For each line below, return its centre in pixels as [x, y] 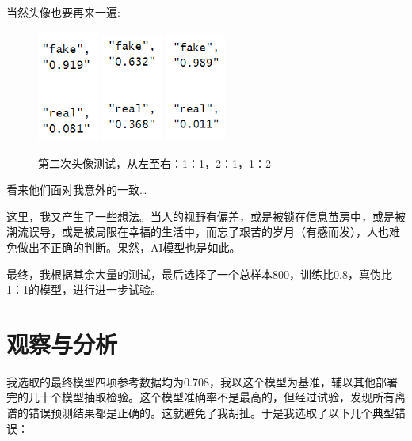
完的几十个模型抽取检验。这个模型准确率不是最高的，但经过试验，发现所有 [200, 397]
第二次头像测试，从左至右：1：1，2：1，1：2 [154, 163]
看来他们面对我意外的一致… [77, 190]
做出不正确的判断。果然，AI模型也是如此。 [129, 247]
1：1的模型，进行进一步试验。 [84, 289]
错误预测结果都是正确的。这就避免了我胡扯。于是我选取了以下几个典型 [211, 413]
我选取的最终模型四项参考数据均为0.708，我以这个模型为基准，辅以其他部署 [202, 381]
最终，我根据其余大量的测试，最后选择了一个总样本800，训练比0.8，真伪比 [199, 274]
